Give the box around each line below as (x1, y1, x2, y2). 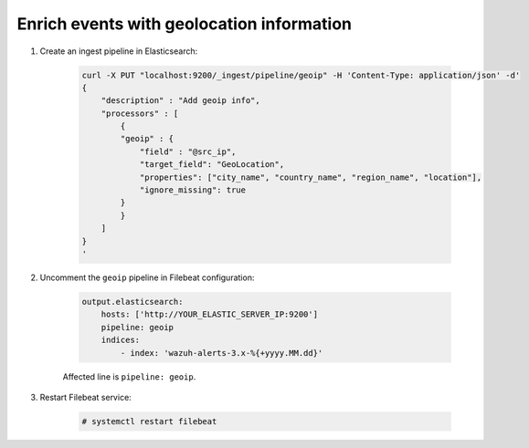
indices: (101, 335, 141, 346)
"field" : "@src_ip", (139, 146, 237, 157)
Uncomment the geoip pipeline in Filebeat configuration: (39, 272, 255, 283)
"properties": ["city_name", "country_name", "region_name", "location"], (139, 172, 482, 182)
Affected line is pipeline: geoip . (62, 370, 196, 382)
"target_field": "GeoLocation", (139, 160, 285, 170)
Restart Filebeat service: (39, 391, 132, 402)
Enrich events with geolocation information (16, 14, 352, 34)
